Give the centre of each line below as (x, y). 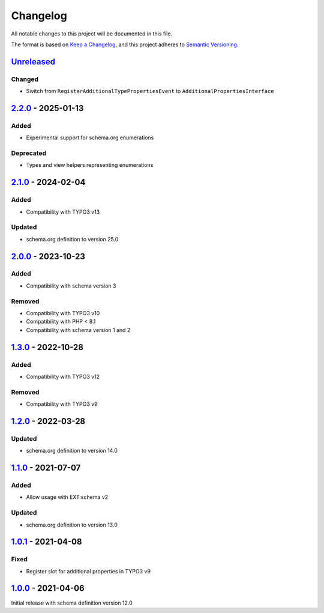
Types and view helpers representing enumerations (90, 165)
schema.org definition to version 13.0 (72, 525)
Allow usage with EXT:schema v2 (67, 497)
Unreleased (33, 62)
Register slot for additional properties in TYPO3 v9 (88, 571)
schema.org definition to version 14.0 (72, 451)
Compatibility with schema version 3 (71, 286)
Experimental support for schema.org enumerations (90, 137)
